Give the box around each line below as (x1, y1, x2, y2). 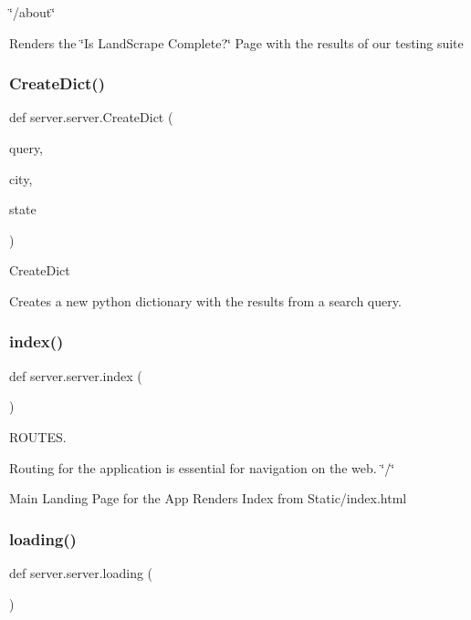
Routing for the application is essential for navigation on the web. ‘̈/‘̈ (9, 458, 395, 477)
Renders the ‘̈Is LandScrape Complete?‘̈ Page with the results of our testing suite (9, 33, 464, 52)
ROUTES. (9, 427, 67, 446)
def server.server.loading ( (9, 563, 153, 582)
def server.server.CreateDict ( (9, 108, 173, 127)
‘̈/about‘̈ (9, 3, 56, 21)
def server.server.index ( (9, 366, 142, 385)
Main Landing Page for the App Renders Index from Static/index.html (9, 489, 407, 508)
